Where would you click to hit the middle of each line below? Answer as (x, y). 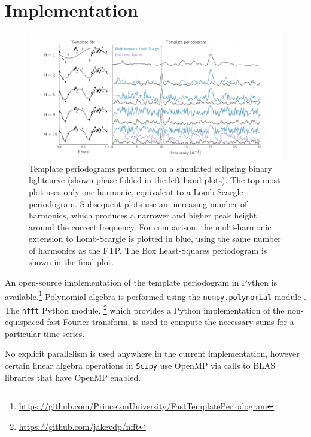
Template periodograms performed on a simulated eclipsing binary (150, 168)
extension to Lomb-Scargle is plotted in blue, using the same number (155, 239)
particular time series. (45, 333)
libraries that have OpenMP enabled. (73, 377)
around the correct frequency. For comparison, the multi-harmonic (150, 227)
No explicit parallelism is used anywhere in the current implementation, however (152, 353)
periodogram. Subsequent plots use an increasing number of (138, 203)
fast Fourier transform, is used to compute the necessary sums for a (170, 322)
